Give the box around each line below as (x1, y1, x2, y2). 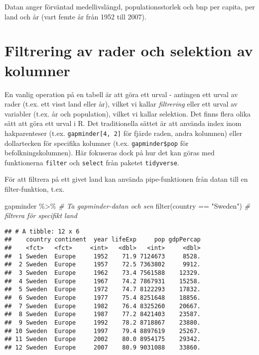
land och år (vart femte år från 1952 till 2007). (4, 11, 146, 21)
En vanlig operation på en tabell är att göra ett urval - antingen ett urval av (4, 89, 238, 99)
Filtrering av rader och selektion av (4, 40, 253, 61)
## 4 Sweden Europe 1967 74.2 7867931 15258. (4, 277, 201, 285)
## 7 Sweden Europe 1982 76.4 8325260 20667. (4, 302, 201, 310)
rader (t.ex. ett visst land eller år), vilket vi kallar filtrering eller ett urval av (4, 99, 238, 109)
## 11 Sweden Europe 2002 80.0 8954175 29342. (4, 336, 201, 343)
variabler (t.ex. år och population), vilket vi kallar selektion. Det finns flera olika (4, 108, 251, 118)
